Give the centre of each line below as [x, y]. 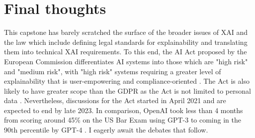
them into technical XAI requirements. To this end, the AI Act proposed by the [126, 52]
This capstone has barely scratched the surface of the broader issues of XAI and [126, 32]
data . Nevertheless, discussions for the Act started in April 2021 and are [115, 100]
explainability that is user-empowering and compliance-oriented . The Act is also [127, 81]
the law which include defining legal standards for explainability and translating [126, 42]
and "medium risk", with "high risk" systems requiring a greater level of [113, 71]
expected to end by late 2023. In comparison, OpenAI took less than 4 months [124, 110]
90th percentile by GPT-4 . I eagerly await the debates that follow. [106, 130]
